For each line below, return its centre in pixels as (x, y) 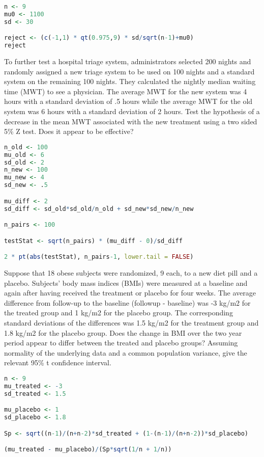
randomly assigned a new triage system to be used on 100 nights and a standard (129, 71)
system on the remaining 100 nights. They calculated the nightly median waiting (130, 81)
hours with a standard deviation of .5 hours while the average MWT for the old (128, 101)
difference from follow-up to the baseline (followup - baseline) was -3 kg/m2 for (127, 302)
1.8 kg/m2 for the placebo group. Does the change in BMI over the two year (123, 332)
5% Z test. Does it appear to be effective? (69, 131)
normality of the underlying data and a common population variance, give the (126, 352)
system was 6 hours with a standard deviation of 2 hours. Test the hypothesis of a (132, 111)
